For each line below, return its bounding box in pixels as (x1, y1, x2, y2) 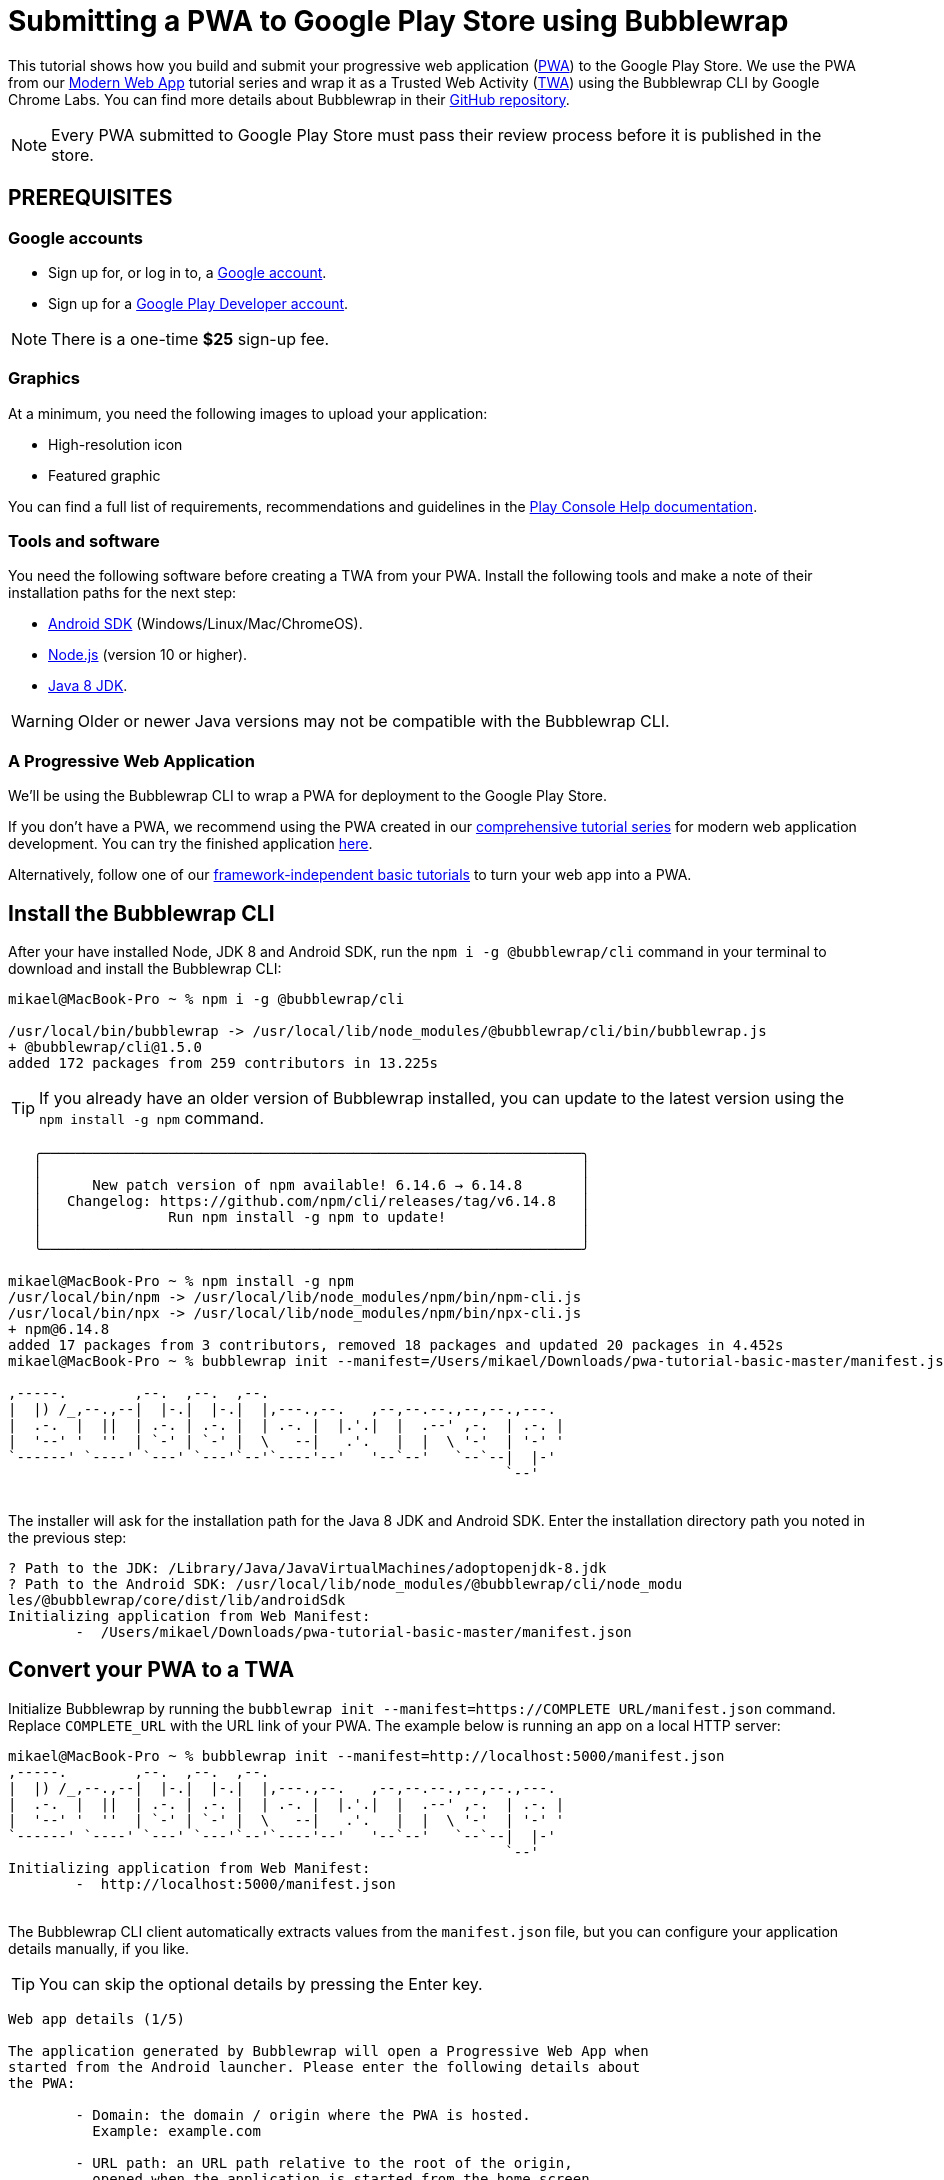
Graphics (8, 368, 80, 389)
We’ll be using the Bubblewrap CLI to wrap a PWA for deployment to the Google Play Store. (8, 787, 607, 805)
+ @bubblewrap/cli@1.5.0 (8, 1039, 202, 1056)
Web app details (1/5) (8, 2010, 186, 2027)
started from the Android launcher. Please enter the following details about (8, 2058, 641, 2075)
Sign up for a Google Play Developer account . (48, 294, 349, 312)
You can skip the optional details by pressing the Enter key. (39, 1973, 483, 1994)
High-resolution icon (48, 435, 183, 453)
